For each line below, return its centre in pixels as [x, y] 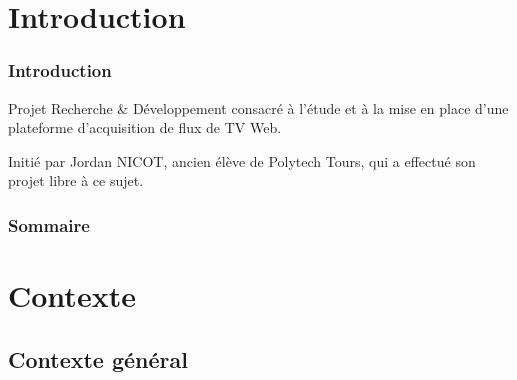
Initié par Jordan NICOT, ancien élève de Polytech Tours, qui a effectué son [242, 160]
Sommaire [49, 224]
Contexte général [98, 358]
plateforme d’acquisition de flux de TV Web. [145, 127]
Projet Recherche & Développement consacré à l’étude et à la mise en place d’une [258, 107]
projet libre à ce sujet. [76, 180]
